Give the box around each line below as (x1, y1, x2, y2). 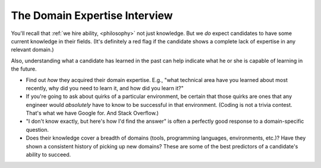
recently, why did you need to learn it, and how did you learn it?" (26, 84, 184, 91)
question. (26, 126, 49, 133)
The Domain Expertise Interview (11, 9, 173, 22)
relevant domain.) (11, 46, 54, 53)
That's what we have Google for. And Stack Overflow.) (26, 110, 159, 117)
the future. (11, 65, 37, 72)
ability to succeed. (26, 151, 71, 159)
